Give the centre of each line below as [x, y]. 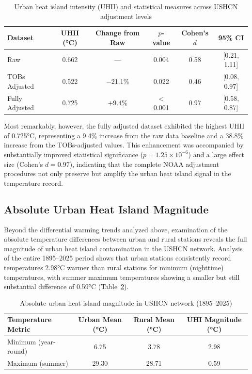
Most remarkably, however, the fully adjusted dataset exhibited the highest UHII [124, 126]
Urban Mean [100, 319]
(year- [47, 341]
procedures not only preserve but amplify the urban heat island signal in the [118, 173]
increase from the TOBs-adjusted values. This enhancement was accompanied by [124, 145]
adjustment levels [126, 16]
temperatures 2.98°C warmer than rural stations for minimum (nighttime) [114, 267]
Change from [118, 33]
